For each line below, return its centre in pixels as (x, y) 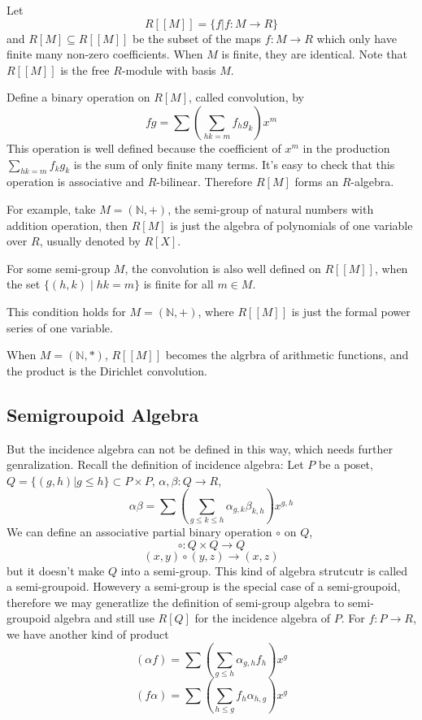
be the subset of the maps (197, 38)
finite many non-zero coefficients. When (105, 54)
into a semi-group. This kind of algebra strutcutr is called (264, 570)
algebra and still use (104, 618)
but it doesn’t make (56, 570)
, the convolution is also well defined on (223, 268)
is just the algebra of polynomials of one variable (291, 225)
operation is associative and (76, 182)
